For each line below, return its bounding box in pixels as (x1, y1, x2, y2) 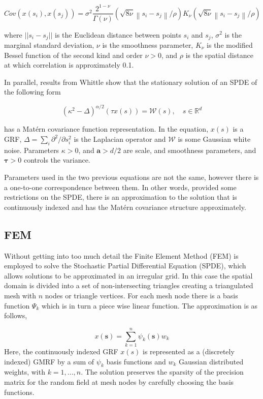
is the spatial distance (185, 49, 253, 60)
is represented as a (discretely (143, 346, 235, 356)
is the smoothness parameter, (102, 40, 193, 50)
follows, (4, 310, 27, 321)
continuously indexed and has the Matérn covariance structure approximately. (4, 201, 246, 212)
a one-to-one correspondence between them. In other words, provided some (4, 181, 237, 192)
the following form (4, 86, 61, 97)
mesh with (4, 290, 37, 301)
